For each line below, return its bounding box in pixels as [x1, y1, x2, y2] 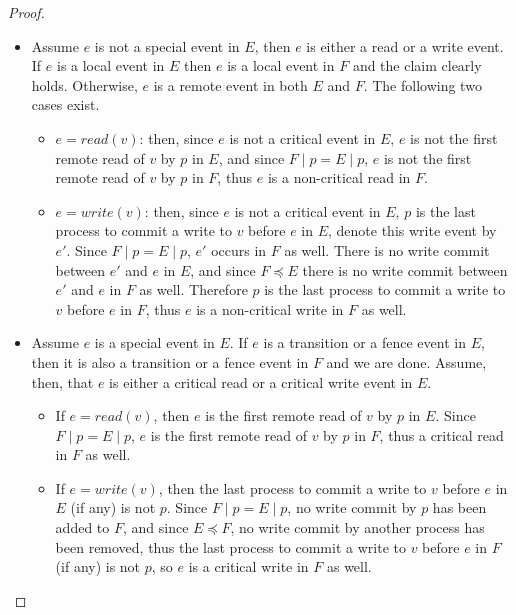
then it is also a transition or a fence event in [31, 351, 309, 372]
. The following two [363, 74, 482, 95]
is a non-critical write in [196, 298, 344, 319]
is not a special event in [94, 35, 240, 56]
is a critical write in [188, 556, 309, 577]
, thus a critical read [379, 424, 504, 445]
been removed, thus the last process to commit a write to [55, 536, 406, 557]
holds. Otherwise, [31, 74, 138, 95]
